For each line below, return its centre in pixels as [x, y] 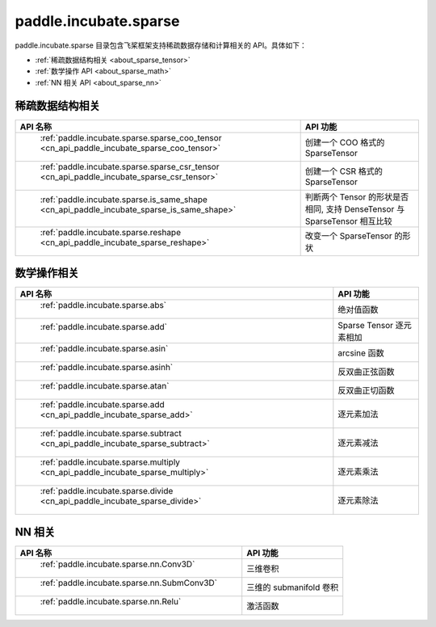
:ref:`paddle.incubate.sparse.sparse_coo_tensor [131, 137]
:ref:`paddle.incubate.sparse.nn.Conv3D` [117, 564]
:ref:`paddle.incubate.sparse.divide [107, 491]
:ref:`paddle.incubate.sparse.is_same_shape [124, 200]
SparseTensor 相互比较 [348, 221]
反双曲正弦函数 [366, 372]
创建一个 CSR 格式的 [344, 171]
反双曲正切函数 [366, 390]
